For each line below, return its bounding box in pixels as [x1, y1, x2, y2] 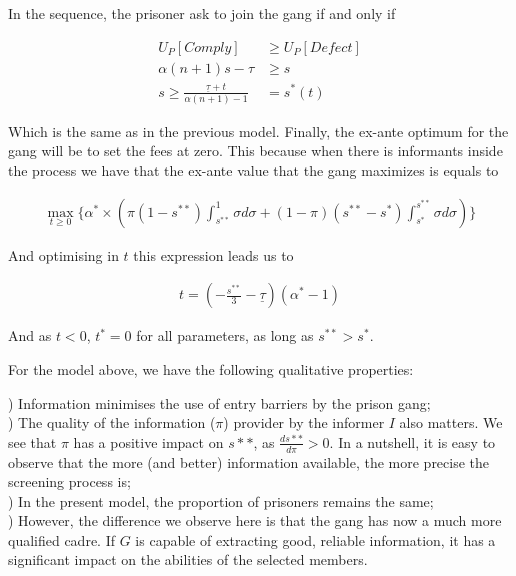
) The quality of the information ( [8, 412, 216, 433]
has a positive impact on [73, 431, 224, 452]
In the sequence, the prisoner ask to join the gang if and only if [8, 3, 396, 23]
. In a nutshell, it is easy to [329, 431, 496, 452]
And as [8, 325, 52, 346]
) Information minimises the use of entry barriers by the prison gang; [8, 392, 431, 413]
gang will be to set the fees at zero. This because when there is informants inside [8, 140, 503, 161]
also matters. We [399, 412, 503, 433]
